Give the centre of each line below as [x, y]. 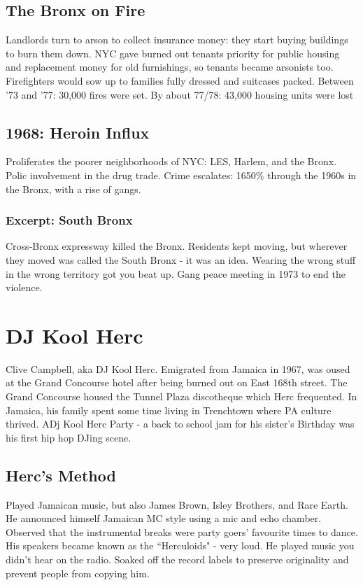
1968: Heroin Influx [78, 132]
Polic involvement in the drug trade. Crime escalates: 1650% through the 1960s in [181, 175]
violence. [24, 287]
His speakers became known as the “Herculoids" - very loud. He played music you [180, 545]
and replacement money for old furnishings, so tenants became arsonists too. [170, 67]
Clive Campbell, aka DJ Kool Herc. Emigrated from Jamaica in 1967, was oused [178, 368]
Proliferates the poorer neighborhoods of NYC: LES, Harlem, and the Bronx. [171, 161]
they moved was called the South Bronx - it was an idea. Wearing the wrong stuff [181, 259]
